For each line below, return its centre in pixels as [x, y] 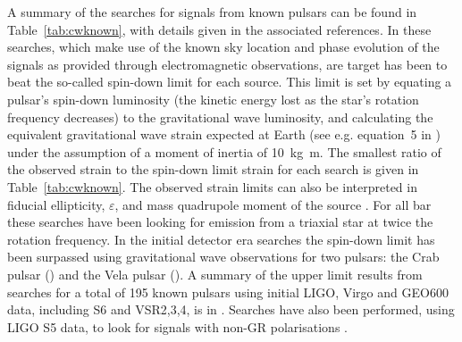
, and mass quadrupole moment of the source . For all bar [273, 204]
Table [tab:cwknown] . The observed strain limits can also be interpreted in [212, 186]
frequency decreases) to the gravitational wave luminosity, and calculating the [220, 117]
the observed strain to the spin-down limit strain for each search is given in [213, 169]
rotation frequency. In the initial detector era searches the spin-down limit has [221, 239]
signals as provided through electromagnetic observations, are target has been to [227, 64]
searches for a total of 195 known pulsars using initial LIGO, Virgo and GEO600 [228, 292]
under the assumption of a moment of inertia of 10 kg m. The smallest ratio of [224, 151]
